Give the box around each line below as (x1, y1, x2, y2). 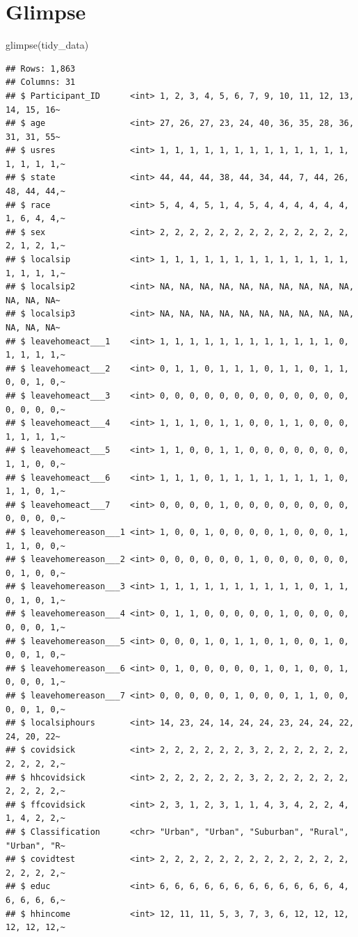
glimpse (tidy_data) (6, 38, 89, 52)
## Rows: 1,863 (6, 63, 76, 74)
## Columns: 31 (6, 77, 76, 88)
